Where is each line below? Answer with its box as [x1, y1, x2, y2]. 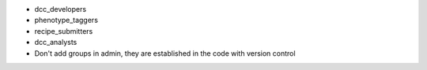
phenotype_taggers [34, 16, 99, 25]
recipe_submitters [34, 26, 93, 35]
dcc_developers [34, 5, 87, 13]
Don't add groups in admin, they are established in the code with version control [34, 48, 296, 58]
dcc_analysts [34, 38, 77, 47]
